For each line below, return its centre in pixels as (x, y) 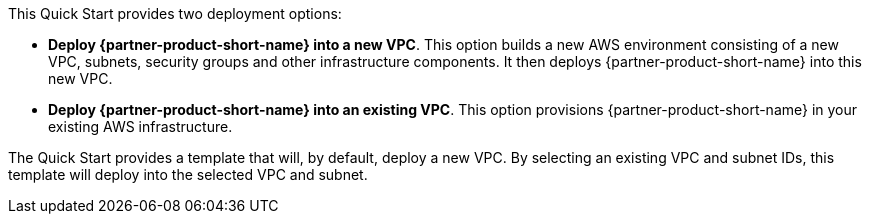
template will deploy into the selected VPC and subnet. (188, 174)
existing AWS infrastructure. (140, 126)
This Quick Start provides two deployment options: (175, 13)
